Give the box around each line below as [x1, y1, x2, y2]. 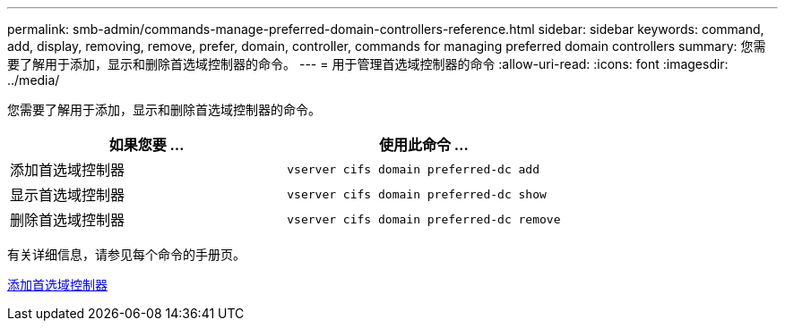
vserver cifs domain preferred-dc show [287, 187, 547, 201]
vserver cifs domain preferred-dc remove [287, 212, 561, 226]
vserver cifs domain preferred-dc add [287, 162, 540, 176]
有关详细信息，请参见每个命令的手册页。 [7, 247, 246, 262]
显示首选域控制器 [10, 186, 125, 204]
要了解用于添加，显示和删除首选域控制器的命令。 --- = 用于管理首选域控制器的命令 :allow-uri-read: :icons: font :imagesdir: [7, 56, 729, 71]
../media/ [7, 72, 60, 88]
